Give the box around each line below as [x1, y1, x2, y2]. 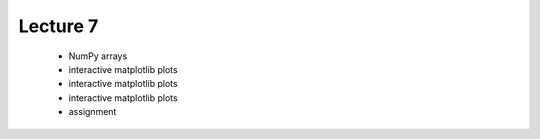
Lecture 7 [18, 15, 99, 37]
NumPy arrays [68, 50, 128, 62]
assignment [68, 106, 117, 118]
